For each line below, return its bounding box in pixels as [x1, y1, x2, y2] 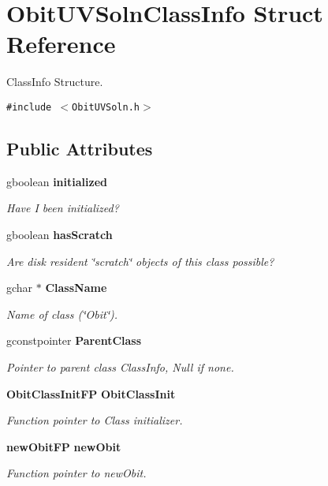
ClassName [45, 279, 107, 296]
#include [6, 101, 52, 113]
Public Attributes [6, 136, 153, 160]
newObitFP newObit [6, 438, 121, 454]
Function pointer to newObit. [6, 465, 147, 481]
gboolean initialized [6, 173, 107, 189]
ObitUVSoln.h [72, 101, 140, 113]
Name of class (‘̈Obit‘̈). [6, 305, 118, 322]
